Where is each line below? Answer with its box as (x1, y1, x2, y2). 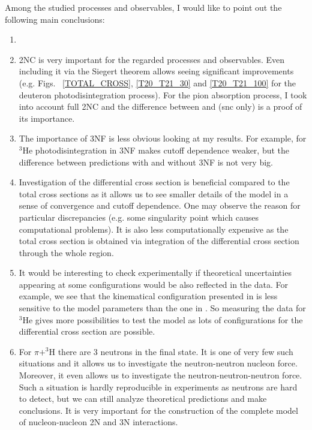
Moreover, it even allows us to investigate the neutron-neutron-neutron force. (19, 369, 302, 381)
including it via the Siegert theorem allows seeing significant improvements (19, 65, 294, 77)
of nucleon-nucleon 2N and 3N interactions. (19, 416, 178, 428)
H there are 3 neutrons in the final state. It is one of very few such (49, 345, 293, 357)
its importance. (19, 112, 75, 124)
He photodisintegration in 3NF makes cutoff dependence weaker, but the (22, 143, 290, 156)
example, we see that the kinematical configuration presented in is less (19, 290, 278, 302)
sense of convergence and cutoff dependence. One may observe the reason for (19, 199, 301, 212)
